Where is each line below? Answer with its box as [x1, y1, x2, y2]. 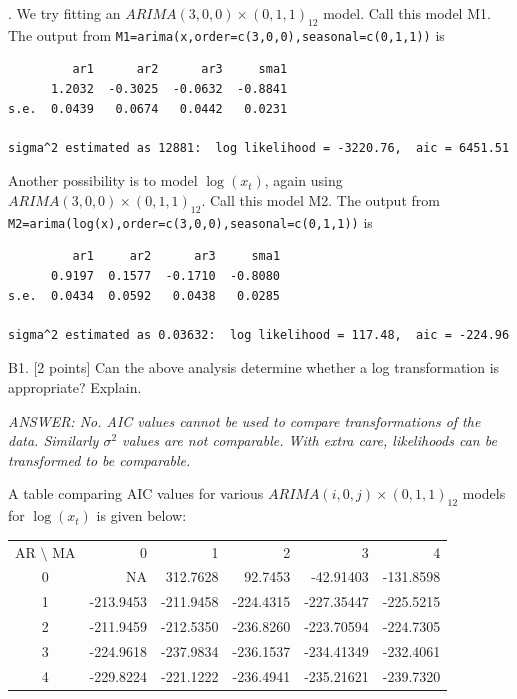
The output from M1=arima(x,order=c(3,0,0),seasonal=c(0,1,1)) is [8, 24, 445, 45]
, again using [264, 170, 343, 191]
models [462, 483, 506, 504]
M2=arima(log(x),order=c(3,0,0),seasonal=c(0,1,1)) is [8, 211, 373, 232]
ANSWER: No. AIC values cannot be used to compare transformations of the [8, 410, 481, 431]
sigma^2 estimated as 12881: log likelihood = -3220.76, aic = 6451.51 [8, 140, 510, 155]
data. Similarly [8, 430, 99, 451]
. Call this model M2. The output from [201, 190, 440, 211]
